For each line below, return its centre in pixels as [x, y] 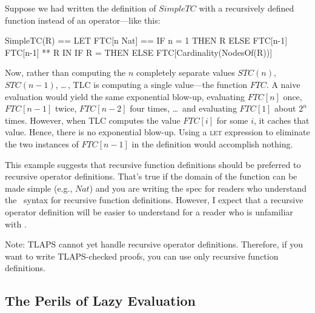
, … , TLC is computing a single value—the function [151, 84]
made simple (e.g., [39, 188]
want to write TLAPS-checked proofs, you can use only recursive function [142, 256]
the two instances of [42, 143]
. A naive [283, 84]
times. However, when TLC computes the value [93, 120]
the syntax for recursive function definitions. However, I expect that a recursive [154, 200]
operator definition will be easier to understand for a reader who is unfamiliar [149, 211]
